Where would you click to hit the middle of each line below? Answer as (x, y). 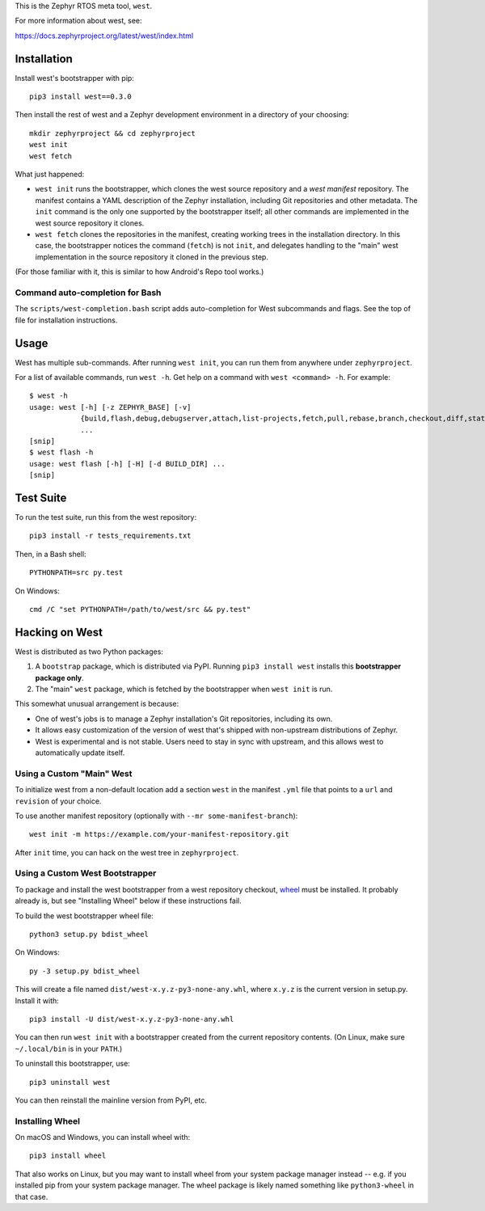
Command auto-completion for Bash (88, 293)
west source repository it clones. (90, 223)
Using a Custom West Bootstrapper (86, 873)
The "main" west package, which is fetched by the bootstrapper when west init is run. (184, 689)
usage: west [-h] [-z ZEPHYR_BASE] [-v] (110, 407)
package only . (59, 677)
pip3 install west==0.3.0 (81, 97)
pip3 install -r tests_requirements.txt (110, 536)
